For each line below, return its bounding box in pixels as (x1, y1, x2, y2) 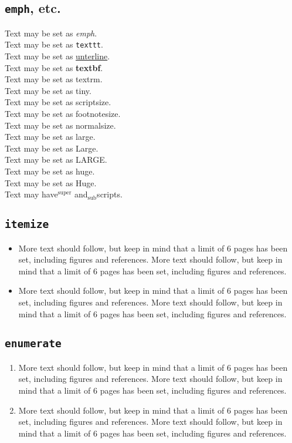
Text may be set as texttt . (5, 38, 103, 51)
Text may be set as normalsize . (5, 119, 116, 131)
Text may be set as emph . (5, 26, 97, 39)
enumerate (5, 337, 62, 350)
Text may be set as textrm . (5, 73, 103, 85)
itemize (5, 218, 49, 231)
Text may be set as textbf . (5, 61, 103, 73)
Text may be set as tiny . (5, 84, 91, 96)
